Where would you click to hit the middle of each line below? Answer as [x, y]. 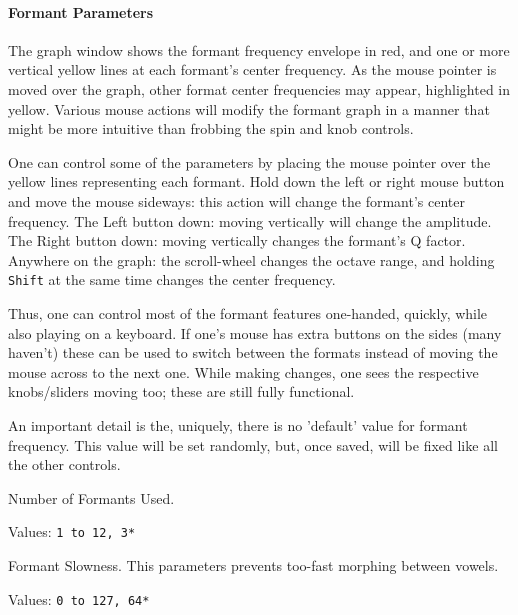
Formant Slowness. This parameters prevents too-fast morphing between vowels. [253, 564]
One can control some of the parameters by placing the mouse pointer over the [249, 161]
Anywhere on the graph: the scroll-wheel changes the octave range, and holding [251, 259]
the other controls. [64, 464]
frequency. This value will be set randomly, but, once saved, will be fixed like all [253, 444]
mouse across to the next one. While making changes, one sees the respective [243, 371]
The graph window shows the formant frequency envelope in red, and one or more [259, 49]
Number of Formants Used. [91, 497]
